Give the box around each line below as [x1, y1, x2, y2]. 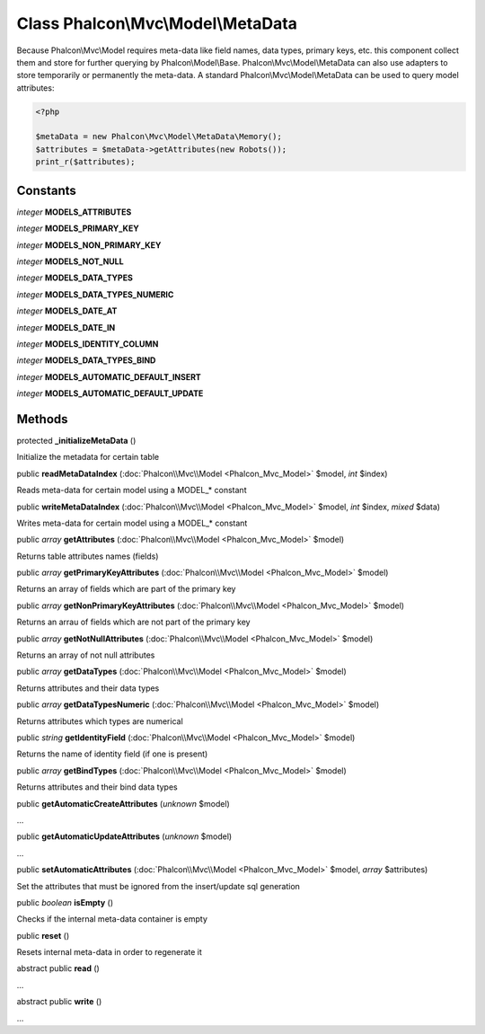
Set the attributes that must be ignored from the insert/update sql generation [16, 880, 301, 891]
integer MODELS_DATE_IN [16, 322, 116, 332]
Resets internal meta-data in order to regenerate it [16, 947, 202, 958]
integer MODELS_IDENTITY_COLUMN [16, 338, 159, 349]
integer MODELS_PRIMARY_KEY [16, 223, 139, 234]
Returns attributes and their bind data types [16, 782, 179, 792]
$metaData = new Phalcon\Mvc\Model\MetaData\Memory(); [35, 131, 282, 142]
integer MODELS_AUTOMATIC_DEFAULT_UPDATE [16, 388, 204, 399]
